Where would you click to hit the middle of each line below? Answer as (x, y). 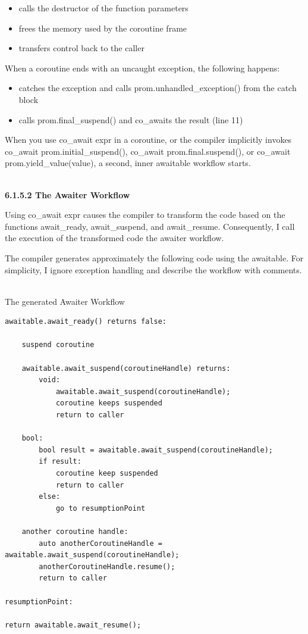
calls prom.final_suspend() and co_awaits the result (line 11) (131, 119)
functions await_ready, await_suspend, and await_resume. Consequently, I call (150, 226)
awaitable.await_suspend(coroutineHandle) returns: (126, 368)
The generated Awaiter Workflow (65, 301)
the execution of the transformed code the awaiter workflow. (114, 238)
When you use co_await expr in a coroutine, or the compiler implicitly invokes (148, 140)
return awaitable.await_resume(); (73, 625)
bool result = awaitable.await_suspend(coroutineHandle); (156, 450)
